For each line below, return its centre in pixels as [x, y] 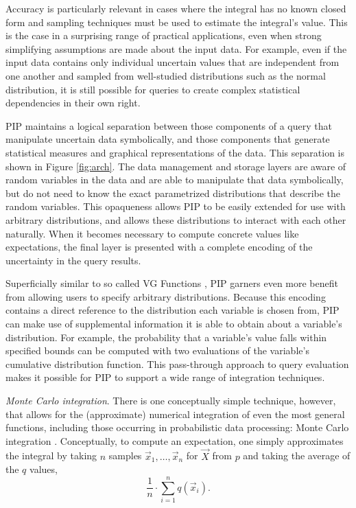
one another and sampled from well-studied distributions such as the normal [166, 75]
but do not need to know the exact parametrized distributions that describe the [173, 193]
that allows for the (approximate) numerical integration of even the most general [175, 414]
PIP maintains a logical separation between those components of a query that [169, 125]
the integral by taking [51, 455]
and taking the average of [297, 455]
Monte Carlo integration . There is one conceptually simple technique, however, [171, 401]
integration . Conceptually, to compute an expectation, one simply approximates [175, 440]
